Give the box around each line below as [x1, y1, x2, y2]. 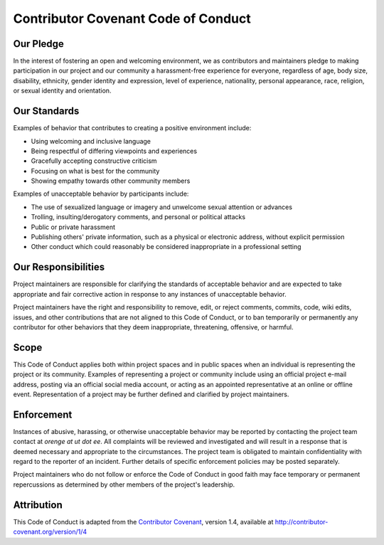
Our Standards [13, 105, 80, 117]
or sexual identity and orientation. [13, 86, 112, 95]
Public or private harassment [31, 223, 116, 231]
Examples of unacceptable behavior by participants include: [13, 189, 189, 199]
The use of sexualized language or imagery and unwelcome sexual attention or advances [31, 203, 293, 211]
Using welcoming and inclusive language [31, 137, 151, 145]
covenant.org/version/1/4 [13, 527, 87, 536]
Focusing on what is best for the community [31, 166, 160, 175]
